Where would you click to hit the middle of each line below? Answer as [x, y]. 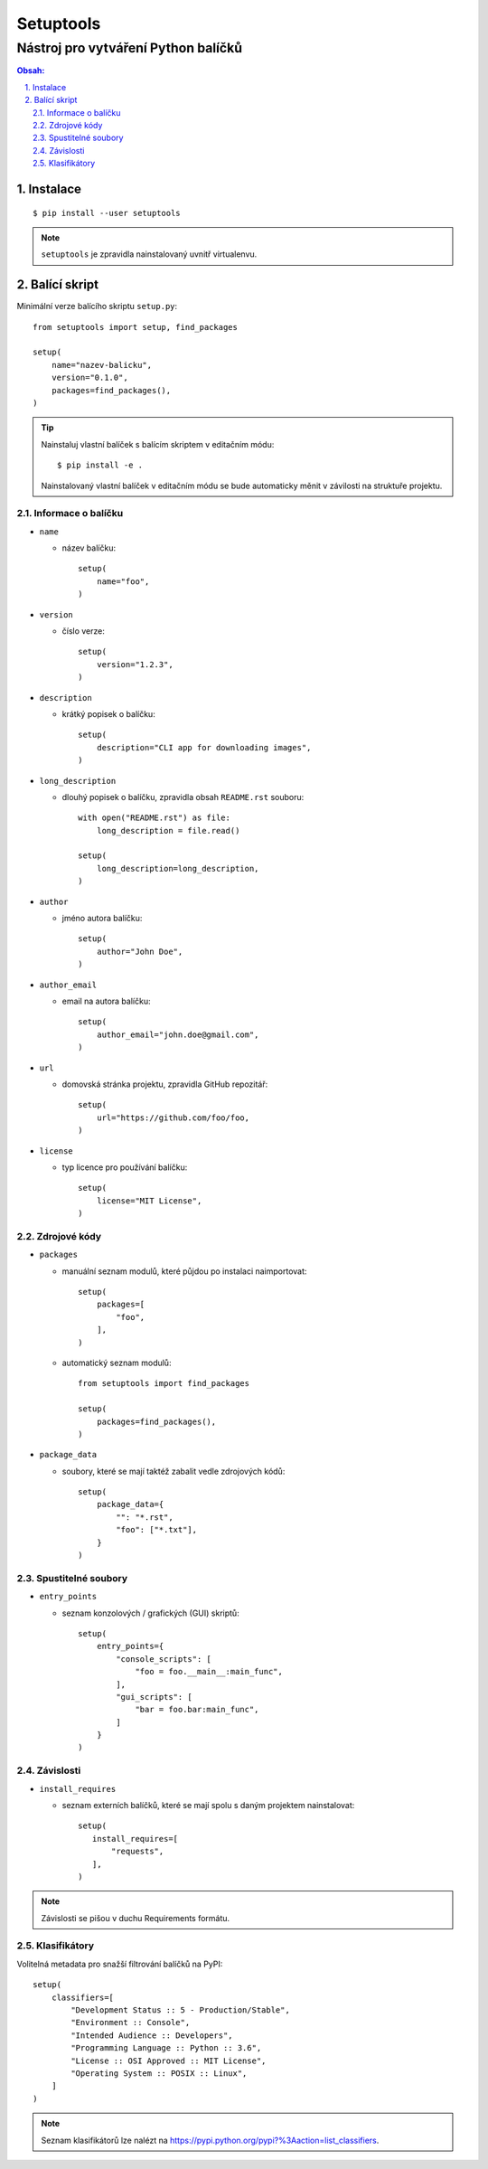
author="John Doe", [140, 951]
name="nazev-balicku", [102, 365]
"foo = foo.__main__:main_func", [209, 1672]
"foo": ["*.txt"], [157, 1530]
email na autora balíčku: [106, 1001]
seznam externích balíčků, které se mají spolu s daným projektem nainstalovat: [208, 1805]
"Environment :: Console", [131, 2023]
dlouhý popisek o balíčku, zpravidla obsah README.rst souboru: [183, 797]
